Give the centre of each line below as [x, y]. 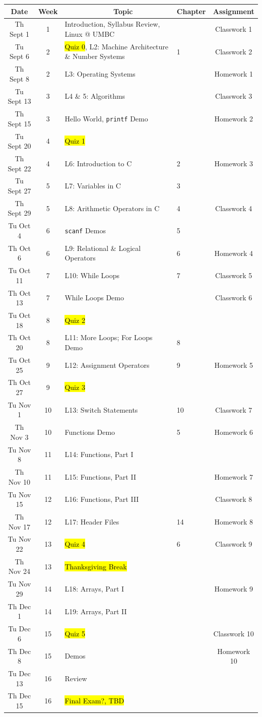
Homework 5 [234, 365]
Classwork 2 [234, 51]
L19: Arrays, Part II [96, 611]
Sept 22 [19, 168]
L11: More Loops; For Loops [109, 337]
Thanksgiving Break [96, 566]
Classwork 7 [234, 409]
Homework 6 [234, 432]
